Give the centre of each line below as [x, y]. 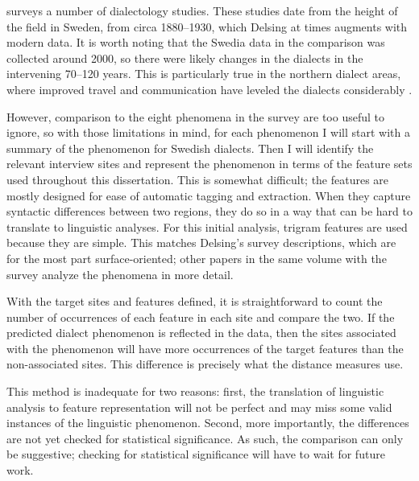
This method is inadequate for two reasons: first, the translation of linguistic [195, 391]
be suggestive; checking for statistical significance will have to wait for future [196, 454]
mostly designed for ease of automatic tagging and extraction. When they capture [209, 195]
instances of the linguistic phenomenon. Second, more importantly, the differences [208, 423]
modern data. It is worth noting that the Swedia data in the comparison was [196, 42]
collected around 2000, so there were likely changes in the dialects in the [185, 58]
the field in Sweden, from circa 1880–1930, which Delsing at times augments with [207, 26]
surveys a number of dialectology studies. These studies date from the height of [202, 10]
